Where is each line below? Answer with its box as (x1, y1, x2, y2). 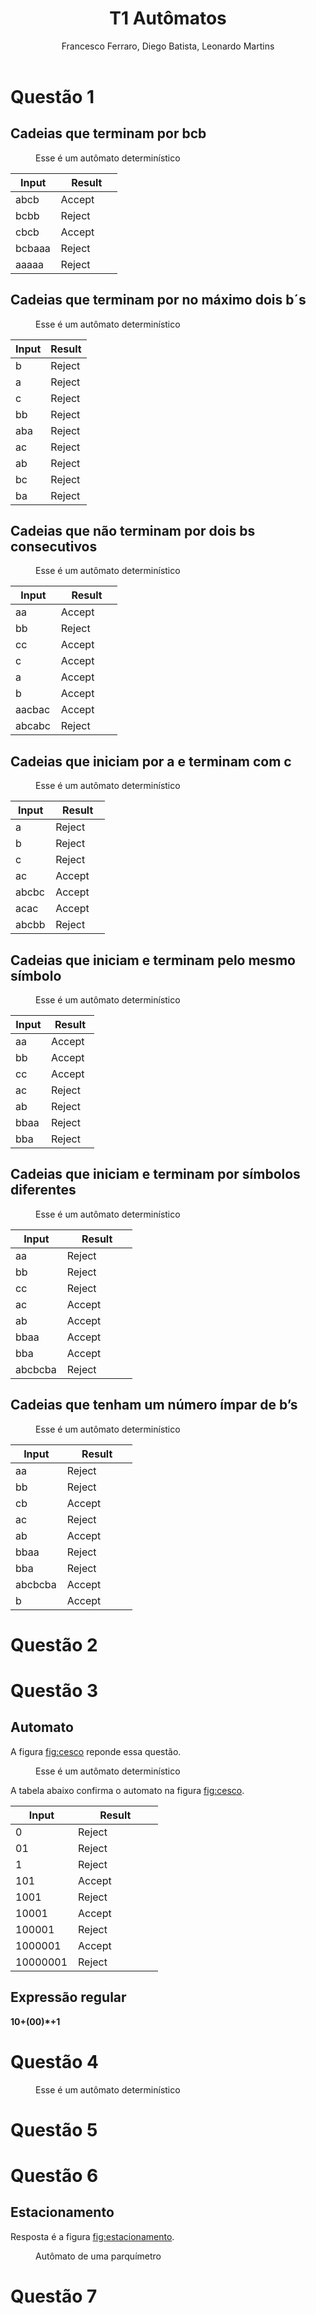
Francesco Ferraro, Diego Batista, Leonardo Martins (61, 40, 275, 52)
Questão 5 (10, 2118, 98, 2141)
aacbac (15, 703, 51, 717)
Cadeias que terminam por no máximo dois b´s (10, 292, 307, 309)
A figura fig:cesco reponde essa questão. (10, 1745, 182, 1757)
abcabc (15, 719, 51, 733)
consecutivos (10, 538, 98, 555)
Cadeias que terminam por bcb (10, 125, 207, 142)
